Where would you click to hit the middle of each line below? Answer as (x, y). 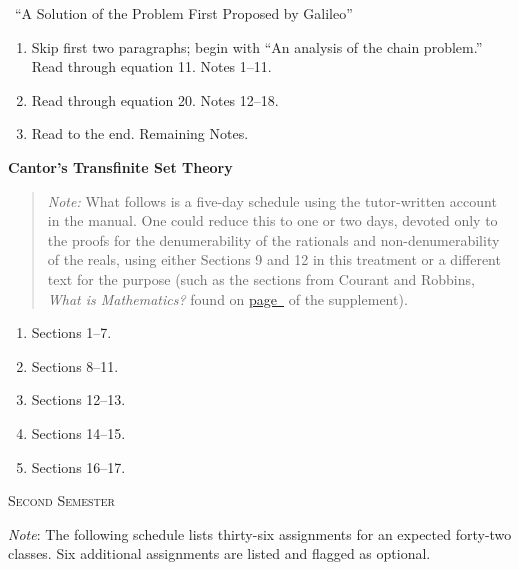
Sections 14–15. (78, 432)
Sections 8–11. (75, 365)
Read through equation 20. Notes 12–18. (155, 99)
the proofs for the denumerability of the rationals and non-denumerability (273, 239)
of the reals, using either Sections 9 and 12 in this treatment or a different (274, 259)
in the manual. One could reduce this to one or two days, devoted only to (272, 220)
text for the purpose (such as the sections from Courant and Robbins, (261, 278)
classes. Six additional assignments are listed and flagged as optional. (219, 553)
